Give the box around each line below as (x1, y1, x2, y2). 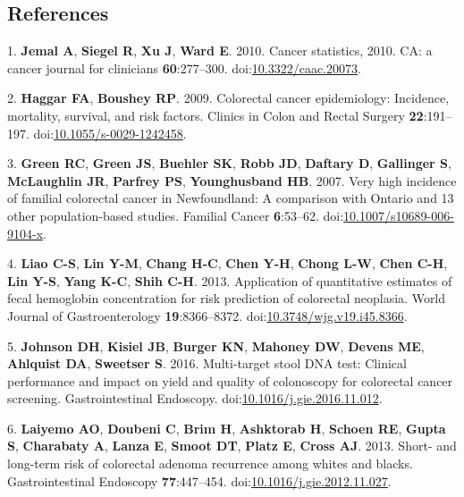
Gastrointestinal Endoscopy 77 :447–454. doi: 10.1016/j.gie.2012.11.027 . (7, 471, 392, 490)
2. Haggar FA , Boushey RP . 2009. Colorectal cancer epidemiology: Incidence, (7, 88, 450, 107)
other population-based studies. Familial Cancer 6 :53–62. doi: (7, 206, 344, 224)
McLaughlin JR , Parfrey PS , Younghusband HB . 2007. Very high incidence (7, 171, 457, 190)
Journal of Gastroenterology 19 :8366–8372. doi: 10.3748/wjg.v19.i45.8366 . (7, 306, 408, 324)
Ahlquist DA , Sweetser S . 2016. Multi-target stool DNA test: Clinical (7, 354, 407, 373)
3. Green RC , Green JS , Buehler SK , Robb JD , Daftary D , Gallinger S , (7, 154, 451, 173)
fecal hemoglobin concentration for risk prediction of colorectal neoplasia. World (7, 289, 446, 307)
